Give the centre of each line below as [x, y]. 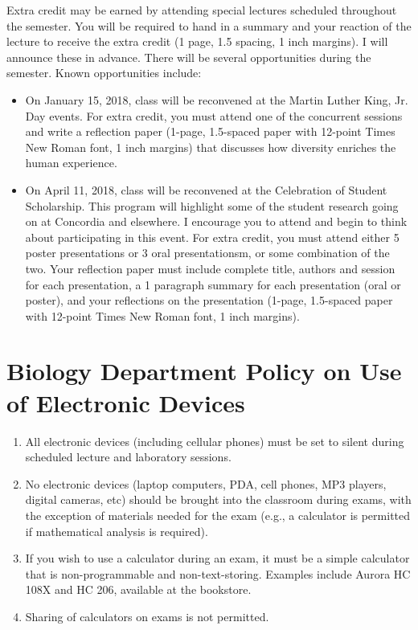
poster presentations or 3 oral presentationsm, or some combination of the [207, 253]
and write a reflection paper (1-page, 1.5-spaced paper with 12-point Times [210, 131]
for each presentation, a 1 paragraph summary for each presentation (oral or [213, 284]
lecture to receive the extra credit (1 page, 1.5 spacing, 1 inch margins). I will [197, 41]
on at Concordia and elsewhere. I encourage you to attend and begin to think [216, 221]
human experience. [71, 163]
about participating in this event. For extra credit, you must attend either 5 [212, 237]
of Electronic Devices [126, 402]
